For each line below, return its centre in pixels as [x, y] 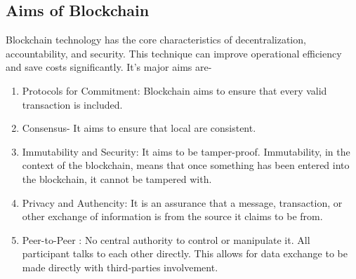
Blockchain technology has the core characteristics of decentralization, [156, 40]
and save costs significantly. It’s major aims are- [109, 67]
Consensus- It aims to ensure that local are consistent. [139, 128]
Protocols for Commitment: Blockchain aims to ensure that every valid [174, 90]
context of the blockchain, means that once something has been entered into [186, 165]
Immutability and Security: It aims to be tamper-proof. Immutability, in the [186, 151]
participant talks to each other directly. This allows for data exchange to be [185, 253]
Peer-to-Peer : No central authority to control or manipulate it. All [166, 239]
